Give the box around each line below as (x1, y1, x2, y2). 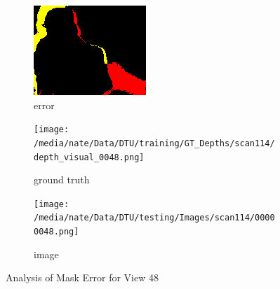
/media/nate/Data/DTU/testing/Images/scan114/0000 (34, 213, 275, 223)
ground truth (34, 172, 90, 187)
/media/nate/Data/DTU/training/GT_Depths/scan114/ (34, 138, 275, 148)
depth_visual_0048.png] (34, 152, 145, 162)
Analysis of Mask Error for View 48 (6, 270, 159, 285)
